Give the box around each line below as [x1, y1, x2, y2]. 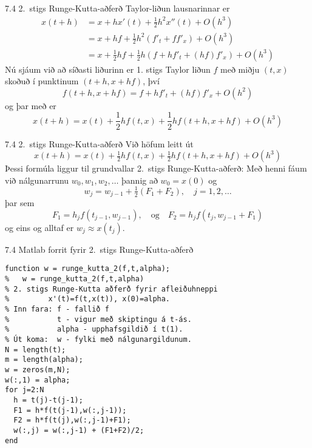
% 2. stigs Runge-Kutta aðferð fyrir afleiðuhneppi [5, 284, 218, 293]
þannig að [121, 173, 158, 186]
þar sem [5, 196, 35, 209]
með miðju [220, 62, 260, 75]
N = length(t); [5, 345, 66, 354]
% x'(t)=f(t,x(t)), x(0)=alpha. [5, 295, 171, 304]
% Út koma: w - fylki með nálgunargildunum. [5, 335, 192, 344]
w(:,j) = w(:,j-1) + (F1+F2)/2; [13, 426, 144, 435]
